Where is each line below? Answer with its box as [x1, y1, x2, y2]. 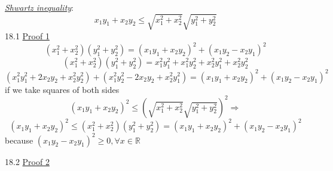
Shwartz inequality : [5, 1, 74, 13]
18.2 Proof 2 [5, 155, 50, 167]
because [5, 133, 33, 146]
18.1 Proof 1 [5, 29, 50, 42]
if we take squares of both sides [5, 83, 120, 95]
